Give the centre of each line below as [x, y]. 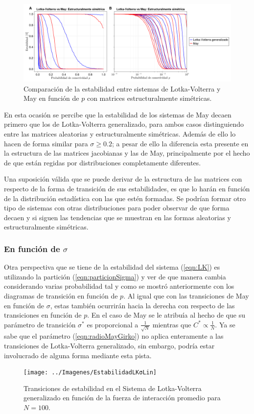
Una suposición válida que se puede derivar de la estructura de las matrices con [123, 179]
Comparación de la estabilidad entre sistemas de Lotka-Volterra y [122, 88]
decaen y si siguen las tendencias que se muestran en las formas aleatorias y [117, 217]
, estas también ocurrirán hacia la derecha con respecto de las [142, 305]
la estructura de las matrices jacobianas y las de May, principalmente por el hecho [127, 153]
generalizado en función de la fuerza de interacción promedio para [122, 398]
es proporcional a [113, 324]
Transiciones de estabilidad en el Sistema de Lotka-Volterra [113, 388]
